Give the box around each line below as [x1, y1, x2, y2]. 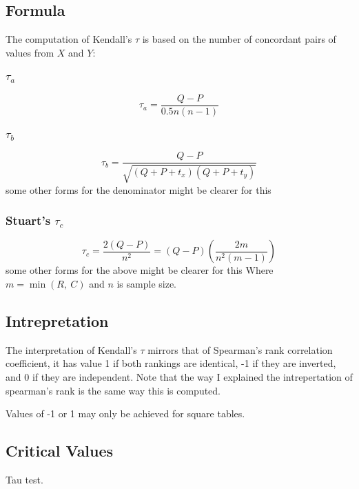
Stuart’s [6, 212, 51, 229]
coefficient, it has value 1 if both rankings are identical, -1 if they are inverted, [6, 356, 336, 370]
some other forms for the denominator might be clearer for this [6, 182, 271, 197]
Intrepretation [6, 310, 109, 331]
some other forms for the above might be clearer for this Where [6, 263, 274, 277]
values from [6, 45, 54, 59]
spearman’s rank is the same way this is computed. [6, 383, 221, 397]
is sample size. [116, 276, 177, 290]
